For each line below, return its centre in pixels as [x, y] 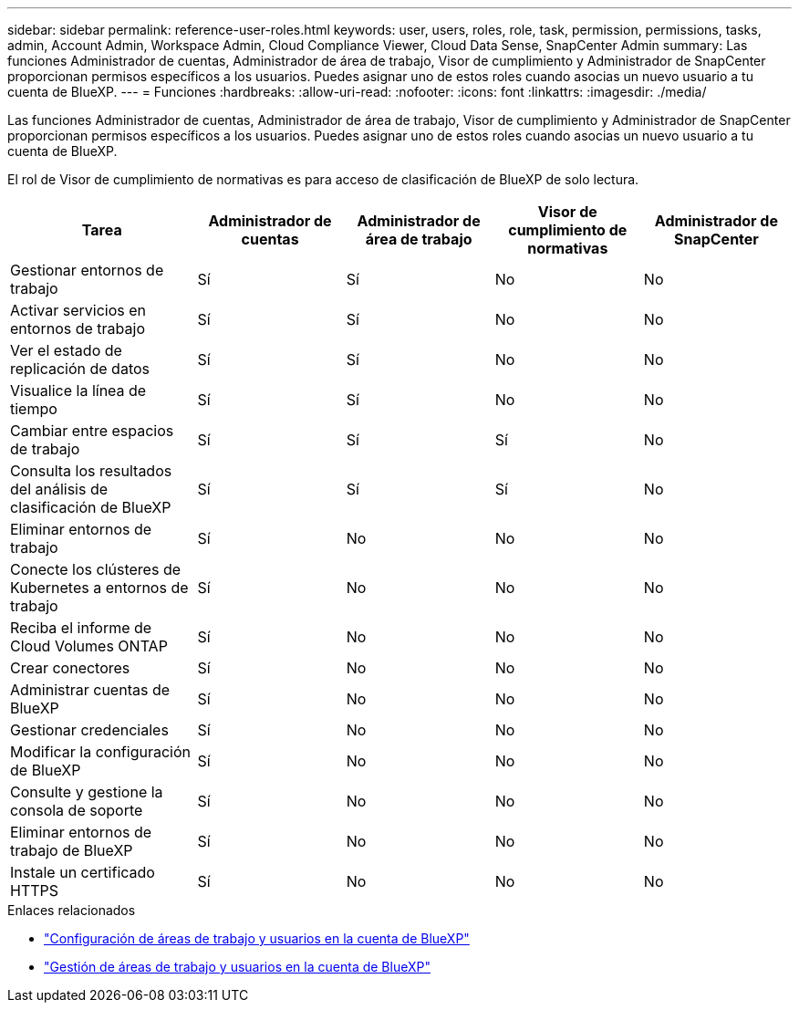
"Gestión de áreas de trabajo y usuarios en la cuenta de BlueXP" [237, 967]
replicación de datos [80, 369]
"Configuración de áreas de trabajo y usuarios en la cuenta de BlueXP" [257, 938]
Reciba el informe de [81, 628]
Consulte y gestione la [87, 792]
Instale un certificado [83, 872]
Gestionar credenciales [89, 730]
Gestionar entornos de [87, 270]
